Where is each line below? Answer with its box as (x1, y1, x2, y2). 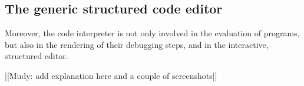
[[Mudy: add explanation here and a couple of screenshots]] (5, 69, 217, 81)
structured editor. (5, 50, 68, 62)
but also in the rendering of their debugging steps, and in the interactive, (5, 38, 269, 50)
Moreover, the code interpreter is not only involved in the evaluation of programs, (5, 27, 300, 39)
